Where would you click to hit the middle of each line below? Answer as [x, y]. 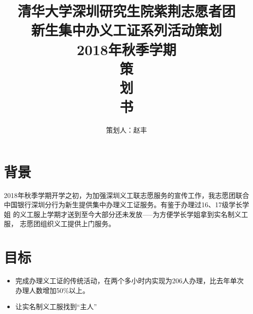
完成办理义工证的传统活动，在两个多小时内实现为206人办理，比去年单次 [129, 281]
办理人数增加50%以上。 [52, 290]
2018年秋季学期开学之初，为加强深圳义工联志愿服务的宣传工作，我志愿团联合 [126, 195]
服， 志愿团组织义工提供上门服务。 [60, 224]
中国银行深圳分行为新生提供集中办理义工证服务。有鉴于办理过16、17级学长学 [126, 205]
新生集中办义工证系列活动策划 [126, 30]
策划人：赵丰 [126, 130]
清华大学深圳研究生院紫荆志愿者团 [126, 11]
